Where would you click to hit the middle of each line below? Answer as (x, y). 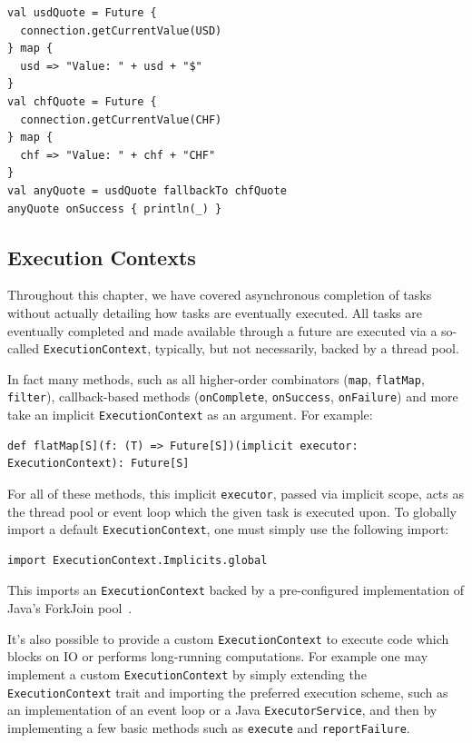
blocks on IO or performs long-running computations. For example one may (218, 656)
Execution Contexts (102, 257)
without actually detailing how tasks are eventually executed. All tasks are (215, 312)
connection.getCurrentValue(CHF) (121, 119)
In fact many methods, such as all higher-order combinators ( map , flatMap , (216, 378)
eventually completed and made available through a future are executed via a (222, 330)
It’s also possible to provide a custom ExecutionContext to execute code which (228, 638)
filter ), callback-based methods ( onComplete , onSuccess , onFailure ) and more (233, 396)
